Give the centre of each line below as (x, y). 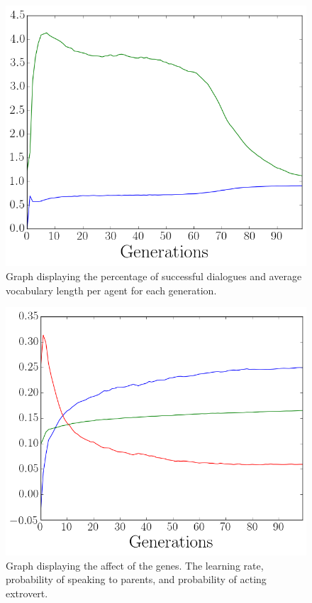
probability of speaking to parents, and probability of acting (136, 579)
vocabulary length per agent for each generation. (111, 290)
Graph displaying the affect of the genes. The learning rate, (135, 565)
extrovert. (27, 593)
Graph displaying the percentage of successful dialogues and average (154, 276)
